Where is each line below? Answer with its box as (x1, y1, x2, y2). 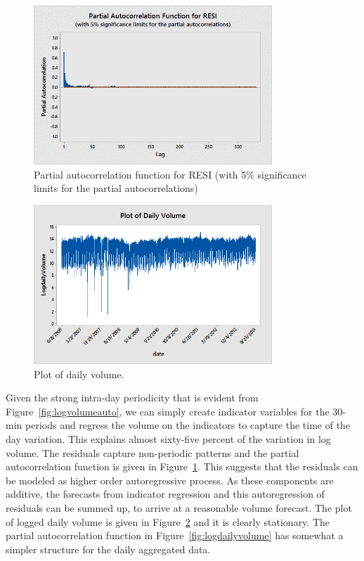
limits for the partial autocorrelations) (34, 181, 198, 195)
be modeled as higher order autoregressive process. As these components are (6, 472, 334, 487)
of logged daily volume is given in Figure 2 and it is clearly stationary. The (6, 514, 330, 529)
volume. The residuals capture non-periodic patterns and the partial (6, 445, 299, 460)
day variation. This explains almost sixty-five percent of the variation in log (6, 432, 331, 446)
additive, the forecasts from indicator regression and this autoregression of (6, 486, 325, 501)
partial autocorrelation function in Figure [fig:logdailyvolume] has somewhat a (6, 528, 344, 543)
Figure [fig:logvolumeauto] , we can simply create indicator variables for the (6, 404, 330, 418)
